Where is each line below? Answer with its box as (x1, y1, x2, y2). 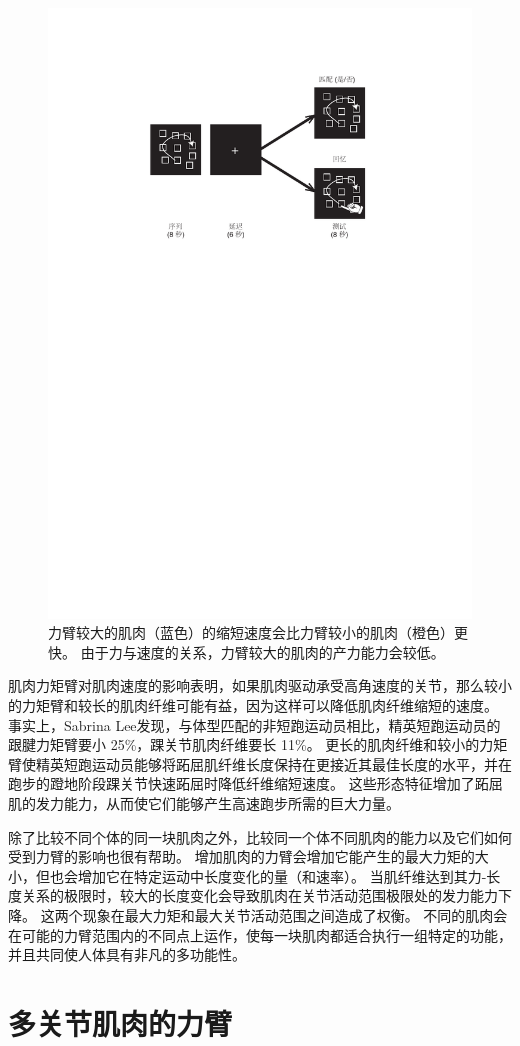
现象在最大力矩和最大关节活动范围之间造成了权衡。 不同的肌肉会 (82, 904, 508, 925)
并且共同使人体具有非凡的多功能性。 (8, 944, 246, 965)
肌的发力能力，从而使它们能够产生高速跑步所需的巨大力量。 (8, 792, 400, 813)
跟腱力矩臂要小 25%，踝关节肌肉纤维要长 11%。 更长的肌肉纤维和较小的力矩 (8, 734, 508, 755)
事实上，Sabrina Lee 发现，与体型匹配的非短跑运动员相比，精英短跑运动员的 (8, 714, 501, 735)
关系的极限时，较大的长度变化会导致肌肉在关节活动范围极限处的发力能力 (21, 885, 498, 906)
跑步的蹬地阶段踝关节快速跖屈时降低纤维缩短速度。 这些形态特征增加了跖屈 (8, 773, 503, 794)
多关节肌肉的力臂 (8, 1002, 233, 1043)
